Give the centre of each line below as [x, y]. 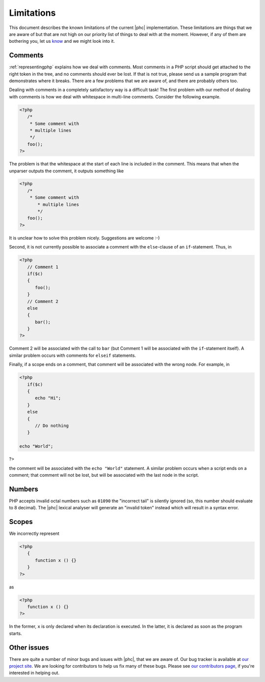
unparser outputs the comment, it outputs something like [66, 171]
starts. [15, 633]
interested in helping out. [34, 673]
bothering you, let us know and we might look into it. [62, 41]
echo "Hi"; [48, 398]
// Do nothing [52, 425]
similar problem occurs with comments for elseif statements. [73, 355]
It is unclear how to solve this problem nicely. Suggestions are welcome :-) [84, 238]
